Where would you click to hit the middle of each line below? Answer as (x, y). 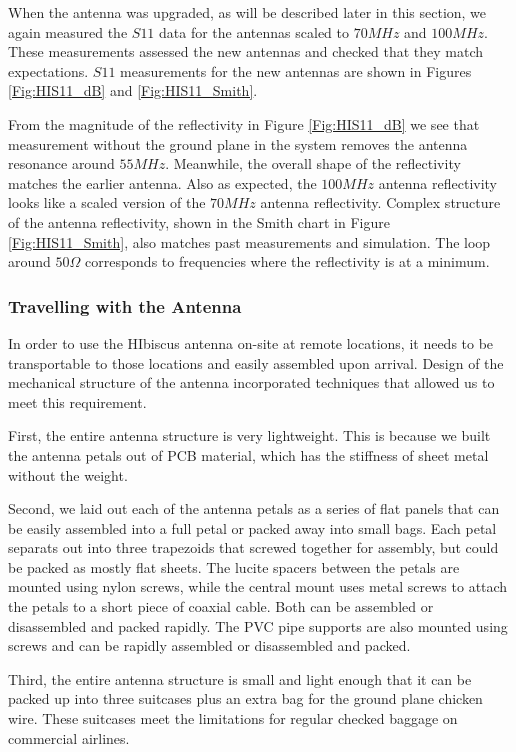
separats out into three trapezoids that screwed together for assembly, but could (253, 547)
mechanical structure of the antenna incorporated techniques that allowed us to (251, 382)
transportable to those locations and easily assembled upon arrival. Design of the (256, 362)
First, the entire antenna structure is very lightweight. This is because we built (249, 435)
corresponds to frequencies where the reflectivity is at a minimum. (287, 261)
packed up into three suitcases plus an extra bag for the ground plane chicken (245, 698)
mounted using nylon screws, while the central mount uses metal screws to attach (258, 586)
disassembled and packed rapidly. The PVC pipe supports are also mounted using (258, 625)
